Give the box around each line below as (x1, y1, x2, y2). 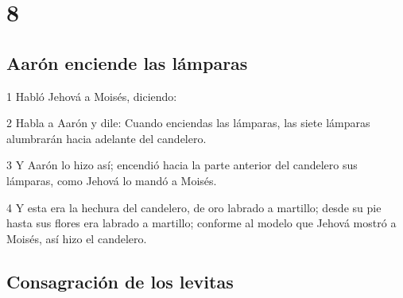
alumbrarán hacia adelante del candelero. (6, 130, 207, 146)
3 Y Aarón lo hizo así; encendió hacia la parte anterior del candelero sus (6, 157, 358, 173)
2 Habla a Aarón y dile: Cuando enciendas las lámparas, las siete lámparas (6, 114, 370, 131)
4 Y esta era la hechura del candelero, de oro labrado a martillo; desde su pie (6, 199, 382, 215)
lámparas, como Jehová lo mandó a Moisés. (6, 172, 217, 188)
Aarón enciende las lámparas (6, 50, 248, 75)
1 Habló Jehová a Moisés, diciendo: (6, 87, 177, 104)
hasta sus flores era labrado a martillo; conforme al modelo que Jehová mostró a (6, 215, 397, 231)
